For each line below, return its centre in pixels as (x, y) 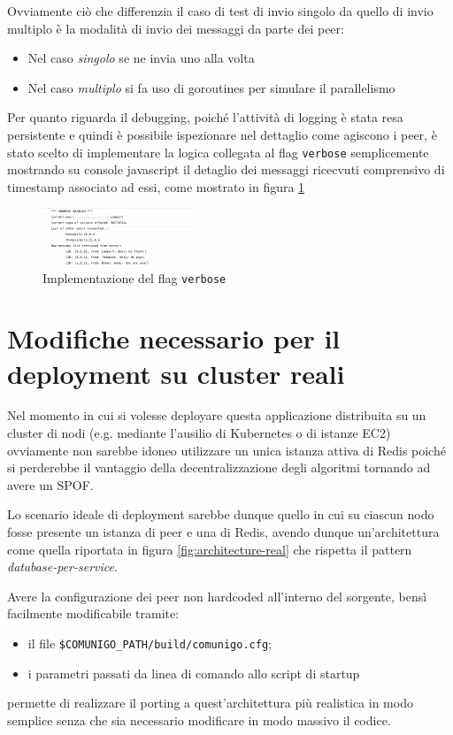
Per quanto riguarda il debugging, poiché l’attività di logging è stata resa (205, 117)
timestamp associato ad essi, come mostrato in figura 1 (156, 186)
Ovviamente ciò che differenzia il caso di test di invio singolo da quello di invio (220, 11)
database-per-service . (62, 567)
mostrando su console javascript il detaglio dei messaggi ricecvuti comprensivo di (226, 169)
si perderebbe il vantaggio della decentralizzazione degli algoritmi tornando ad (219, 467)
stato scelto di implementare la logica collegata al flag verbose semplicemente (218, 152)
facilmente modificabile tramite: (93, 613)
